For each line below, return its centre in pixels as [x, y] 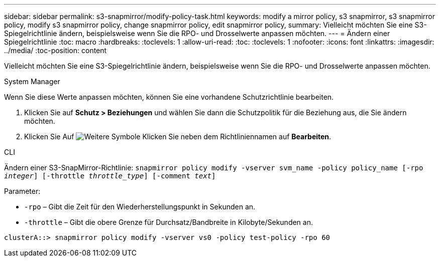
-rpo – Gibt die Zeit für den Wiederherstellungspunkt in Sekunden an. [140, 207]
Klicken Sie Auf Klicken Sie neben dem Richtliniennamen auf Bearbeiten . [178, 137]
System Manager [32, 81]
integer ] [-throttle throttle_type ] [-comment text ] [110, 176]
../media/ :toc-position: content [56, 50]
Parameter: [22, 191]
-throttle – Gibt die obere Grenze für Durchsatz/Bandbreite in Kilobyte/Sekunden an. [169, 222]
